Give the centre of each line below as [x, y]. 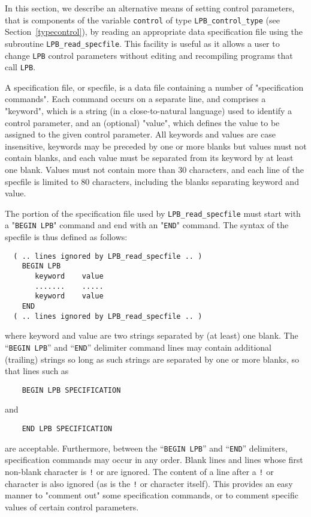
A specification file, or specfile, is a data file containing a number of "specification [154, 87]
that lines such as [37, 371]
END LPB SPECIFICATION [67, 428]
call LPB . [20, 67]
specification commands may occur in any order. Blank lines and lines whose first [154, 460]
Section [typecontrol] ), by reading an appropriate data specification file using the [154, 32]
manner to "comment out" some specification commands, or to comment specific [152, 495]
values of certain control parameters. [72, 506]
